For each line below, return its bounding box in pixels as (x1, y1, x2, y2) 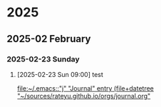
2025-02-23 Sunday (6, 54, 80, 64)
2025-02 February (6, 33, 91, 45)
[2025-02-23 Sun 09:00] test (16, 70, 104, 78)
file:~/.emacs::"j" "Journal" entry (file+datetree (16, 83, 154, 93)
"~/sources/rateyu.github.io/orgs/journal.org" (16, 91, 151, 100)
